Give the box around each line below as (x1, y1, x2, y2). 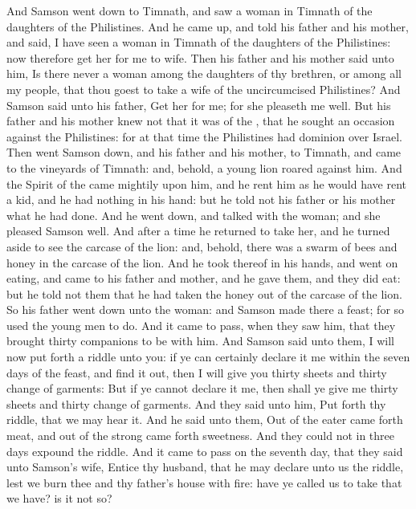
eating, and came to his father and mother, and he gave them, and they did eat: (6, 270, 401, 287)
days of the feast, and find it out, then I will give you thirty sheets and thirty (6, 364, 387, 381)
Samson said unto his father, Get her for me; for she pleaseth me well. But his (6, 96, 391, 113)
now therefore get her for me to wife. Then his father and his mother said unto (6, 49, 394, 66)
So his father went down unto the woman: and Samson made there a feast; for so (6, 301, 405, 318)
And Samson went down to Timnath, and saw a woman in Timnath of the (6, 2, 373, 18)
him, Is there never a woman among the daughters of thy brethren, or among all (6, 65, 402, 82)
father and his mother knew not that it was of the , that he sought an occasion (6, 112, 395, 129)
